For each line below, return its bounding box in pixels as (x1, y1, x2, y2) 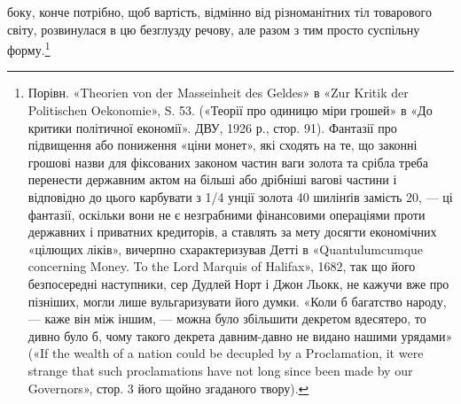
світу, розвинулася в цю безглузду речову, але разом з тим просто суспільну (7, 19, 420, 38)
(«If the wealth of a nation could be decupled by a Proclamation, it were (27, 344, 424, 362)
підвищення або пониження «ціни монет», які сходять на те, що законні (27, 136, 418, 154)
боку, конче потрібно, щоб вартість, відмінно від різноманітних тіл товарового (7, 3, 432, 20)
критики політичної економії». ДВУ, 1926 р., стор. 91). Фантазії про (27, 118, 397, 136)
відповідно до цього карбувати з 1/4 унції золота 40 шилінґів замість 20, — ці (27, 188, 453, 206)
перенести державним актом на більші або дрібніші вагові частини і (27, 170, 397, 189)
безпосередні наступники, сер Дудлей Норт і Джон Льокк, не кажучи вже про (27, 274, 449, 292)
